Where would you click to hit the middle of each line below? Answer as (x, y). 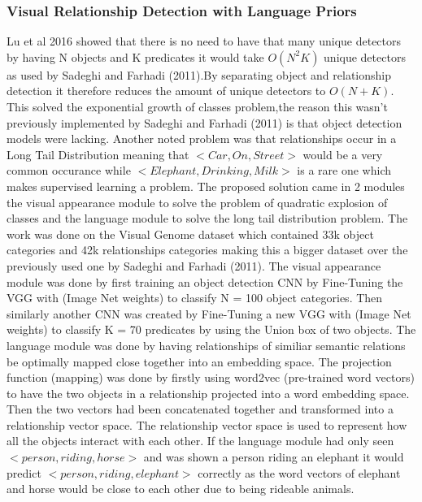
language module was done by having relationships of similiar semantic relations (206, 345)
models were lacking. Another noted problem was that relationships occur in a (202, 138)
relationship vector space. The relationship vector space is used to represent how (207, 424)
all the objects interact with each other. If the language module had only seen (200, 441)
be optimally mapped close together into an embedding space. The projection (199, 361)
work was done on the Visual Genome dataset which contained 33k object (190, 234)
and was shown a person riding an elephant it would (274, 457)
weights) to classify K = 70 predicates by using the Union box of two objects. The (211, 329)
